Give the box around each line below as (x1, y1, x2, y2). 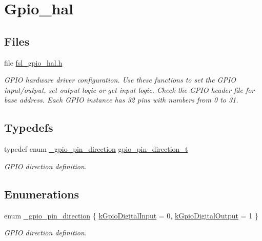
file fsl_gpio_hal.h (4, 57, 63, 68)
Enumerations (4, 186, 79, 202)
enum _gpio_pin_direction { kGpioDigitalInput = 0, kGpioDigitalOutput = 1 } (4, 210, 258, 220)
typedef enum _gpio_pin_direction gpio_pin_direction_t (4, 144, 188, 154)
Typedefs (4, 119, 53, 135)
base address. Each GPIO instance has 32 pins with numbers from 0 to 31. (4, 94, 238, 105)
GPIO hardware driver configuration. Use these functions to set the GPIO (4, 74, 236, 85)
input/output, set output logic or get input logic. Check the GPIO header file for (4, 84, 255, 95)
